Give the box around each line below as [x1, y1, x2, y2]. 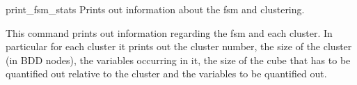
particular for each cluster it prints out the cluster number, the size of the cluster [6, 39, 352, 54]
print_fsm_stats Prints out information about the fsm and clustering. [6, 2, 305, 16]
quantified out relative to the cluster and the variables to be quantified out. [6, 66, 327, 81]
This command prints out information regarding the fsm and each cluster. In [6, 25, 333, 40]
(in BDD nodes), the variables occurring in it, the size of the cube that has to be [6, 52, 351, 67]
